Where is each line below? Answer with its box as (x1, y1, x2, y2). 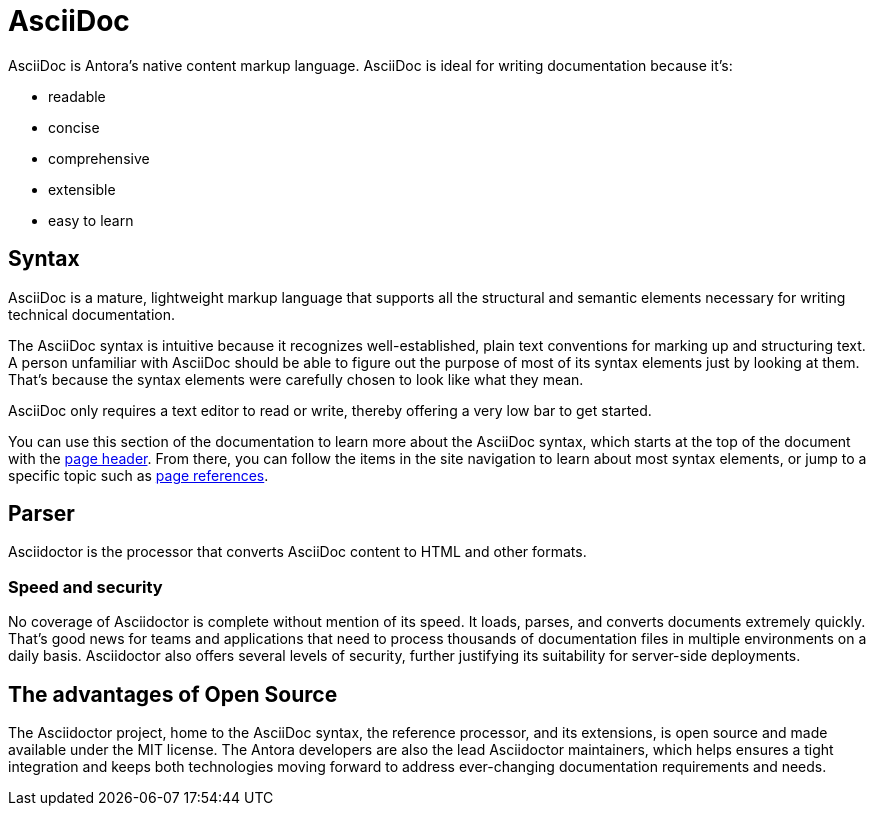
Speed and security (8, 576, 163, 597)
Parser (8, 501, 75, 527)
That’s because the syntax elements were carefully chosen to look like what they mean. (8, 370, 584, 388)
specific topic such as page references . (8, 466, 269, 484)
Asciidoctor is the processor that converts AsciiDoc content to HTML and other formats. (8, 543, 587, 561)
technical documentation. (8, 305, 175, 323)
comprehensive (48, 149, 150, 167)
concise (48, 118, 100, 136)
